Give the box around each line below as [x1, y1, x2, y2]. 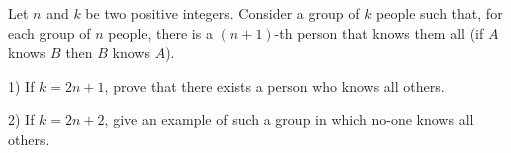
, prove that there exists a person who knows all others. [104, 75, 445, 96]
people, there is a [108, 22, 213, 43]
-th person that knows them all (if [274, 22, 484, 43]
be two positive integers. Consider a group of [85, 3, 360, 23]
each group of [8, 22, 91, 43]
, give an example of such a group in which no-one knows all [104, 109, 474, 130]
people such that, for [376, 3, 503, 23]
